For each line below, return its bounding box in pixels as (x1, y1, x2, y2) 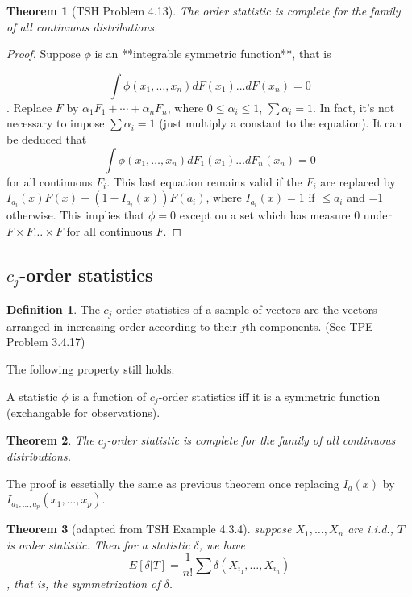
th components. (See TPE (245, 317, 373, 334)
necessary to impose (6, 115, 105, 132)
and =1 (347, 189, 384, 206)
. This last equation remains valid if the (106, 173, 302, 190)
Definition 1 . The (6, 301, 100, 318)
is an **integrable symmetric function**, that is (94, 45, 331, 62)
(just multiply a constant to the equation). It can (159, 115, 402, 132)
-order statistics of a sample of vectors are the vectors (112, 301, 377, 318)
